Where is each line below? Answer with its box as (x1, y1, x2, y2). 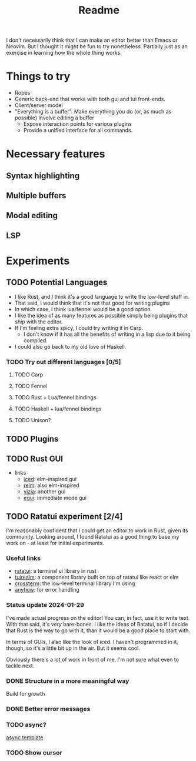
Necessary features (6, 148, 105, 161)
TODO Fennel (14, 383, 48, 390)
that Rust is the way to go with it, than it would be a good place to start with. (6, 627, 190, 634)
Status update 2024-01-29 (6, 601, 84, 609)
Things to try (6, 70, 71, 83)
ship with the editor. (14, 318, 63, 325)
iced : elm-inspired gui (23, 476, 77, 483)
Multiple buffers (6, 191, 67, 201)
